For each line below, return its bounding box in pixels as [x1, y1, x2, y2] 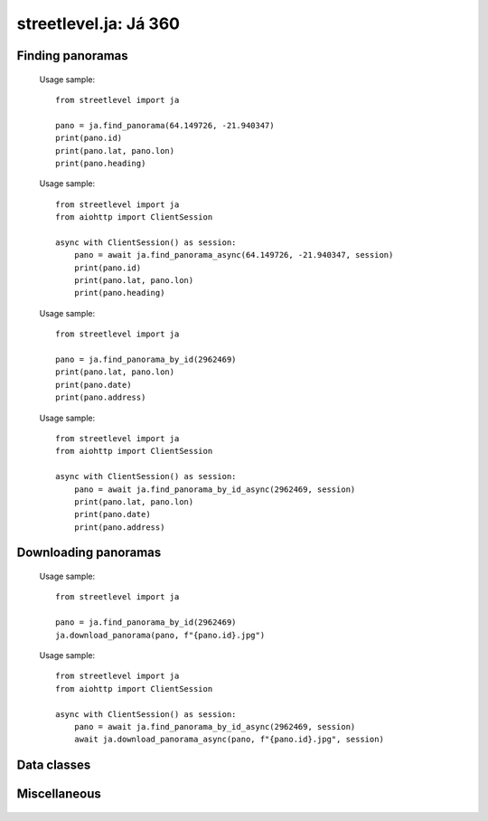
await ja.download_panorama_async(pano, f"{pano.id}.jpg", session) [73, 734, 384, 745]
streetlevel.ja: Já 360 [16, 14, 181, 33]
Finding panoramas [16, 48, 128, 63]
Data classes [16, 758, 91, 773]
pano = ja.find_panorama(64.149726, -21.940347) [55, 120, 275, 130]
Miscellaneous [16, 787, 101, 802]
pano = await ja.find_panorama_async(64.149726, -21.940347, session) [73, 250, 394, 260]
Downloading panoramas [16, 545, 162, 561]
